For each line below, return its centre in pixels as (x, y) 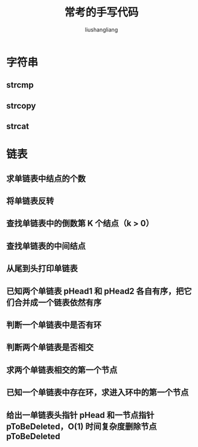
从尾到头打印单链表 (42, 268)
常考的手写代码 (101, 12)
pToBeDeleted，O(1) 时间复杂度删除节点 (81, 426)
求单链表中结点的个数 (46, 179)
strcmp (20, 85)
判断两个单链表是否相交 (50, 347)
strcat (18, 126)
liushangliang (101, 29)
